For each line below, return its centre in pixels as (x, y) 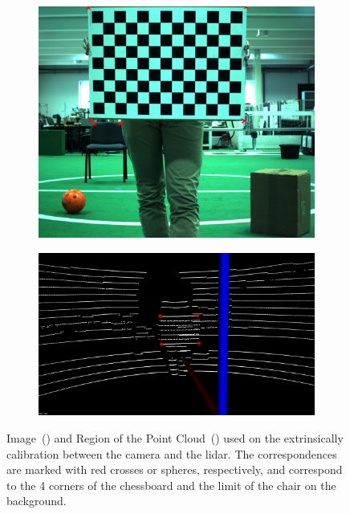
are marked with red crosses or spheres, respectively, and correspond (175, 469)
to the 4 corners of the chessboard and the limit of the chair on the (171, 485)
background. (37, 501)
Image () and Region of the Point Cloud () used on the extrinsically (175, 437)
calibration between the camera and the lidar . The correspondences (172, 453)
